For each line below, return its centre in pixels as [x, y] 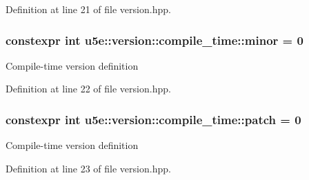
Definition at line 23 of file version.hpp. [88, 168]
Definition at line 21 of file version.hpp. [88, 9]
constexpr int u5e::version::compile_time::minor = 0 [154, 40]
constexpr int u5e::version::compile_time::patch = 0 [153, 119]
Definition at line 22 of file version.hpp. [88, 89]
